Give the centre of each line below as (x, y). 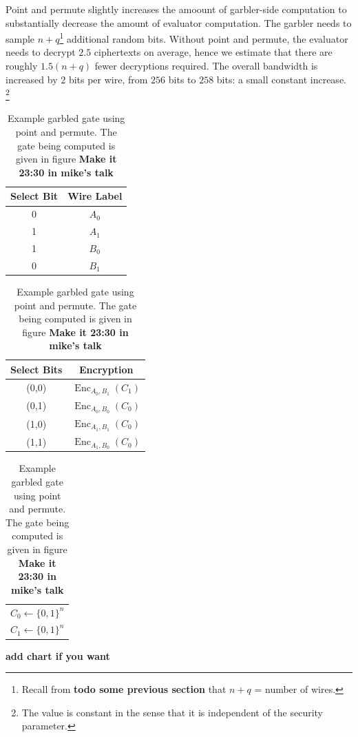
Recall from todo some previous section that (124, 689)
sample (20, 38)
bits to (182, 79)
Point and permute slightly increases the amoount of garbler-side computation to (176, 9)
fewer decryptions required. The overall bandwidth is (206, 66)
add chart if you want (58, 655)
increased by (32, 79)
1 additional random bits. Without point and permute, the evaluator (204, 38)
